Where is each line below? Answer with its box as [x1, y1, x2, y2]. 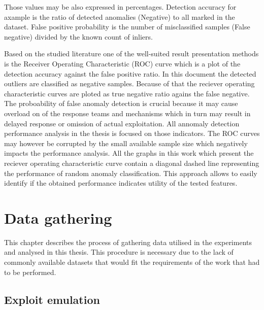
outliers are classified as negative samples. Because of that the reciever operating [4, 78, 255, 89]
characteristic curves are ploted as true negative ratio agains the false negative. [4, 88, 250, 98]
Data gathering [4, 207, 112, 228]
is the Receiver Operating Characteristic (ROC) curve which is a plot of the [4, 58, 241, 68]
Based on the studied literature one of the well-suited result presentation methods [4, 48, 259, 59]
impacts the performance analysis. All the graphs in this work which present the [4, 148, 254, 158]
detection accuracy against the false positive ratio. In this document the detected [4, 68, 256, 79]
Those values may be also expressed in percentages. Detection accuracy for [4, 2, 237, 12]
